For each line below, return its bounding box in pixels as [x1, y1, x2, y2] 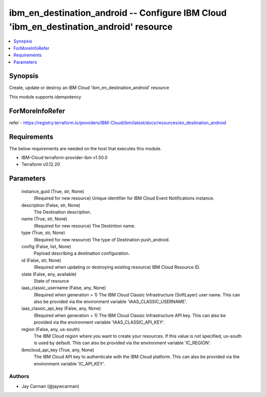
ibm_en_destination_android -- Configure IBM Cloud [9, 7, 227, 18]
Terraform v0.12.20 [21, 162, 60, 167]
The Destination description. [33, 209, 91, 215]
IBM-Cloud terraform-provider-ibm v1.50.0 [21, 155, 108, 161]
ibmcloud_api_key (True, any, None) [21, 347, 95, 353]
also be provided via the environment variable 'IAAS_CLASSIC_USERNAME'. [33, 298, 187, 305]
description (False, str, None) [21, 202, 81, 208]
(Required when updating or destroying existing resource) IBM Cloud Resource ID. [33, 264, 200, 270]
